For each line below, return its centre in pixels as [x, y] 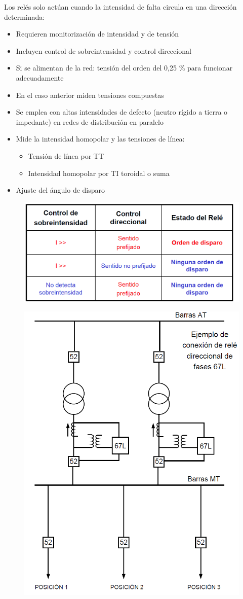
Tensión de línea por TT [66, 155]
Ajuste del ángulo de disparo [60, 190]
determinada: [25, 16]
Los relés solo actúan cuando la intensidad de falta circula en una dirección [120, 7]
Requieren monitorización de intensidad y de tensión [97, 34]
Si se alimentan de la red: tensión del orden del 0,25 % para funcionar [124, 68]
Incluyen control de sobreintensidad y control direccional [104, 50]
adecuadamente [40, 77]
